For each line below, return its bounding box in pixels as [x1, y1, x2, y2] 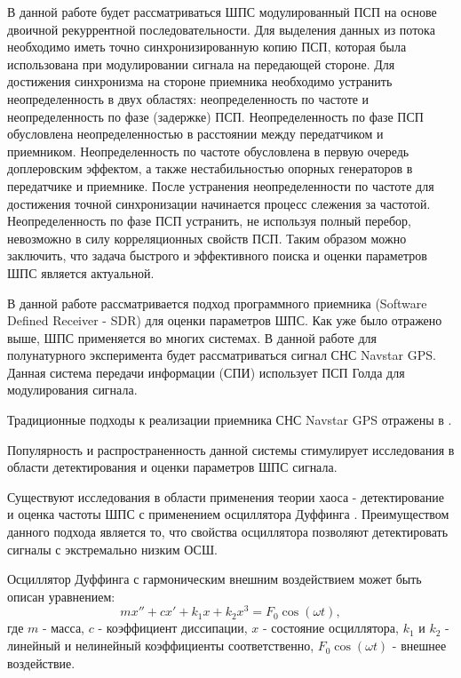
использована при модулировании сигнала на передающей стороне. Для [7, 54, 395, 73]
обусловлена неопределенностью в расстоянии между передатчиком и [7, 124, 384, 143]
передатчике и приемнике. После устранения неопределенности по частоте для [7, 176, 434, 195]
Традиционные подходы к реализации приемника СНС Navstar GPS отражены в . [7, 411, 452, 429]
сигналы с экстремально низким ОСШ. [7, 539, 218, 558]
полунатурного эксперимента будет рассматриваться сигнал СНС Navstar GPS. [7, 346, 436, 364]
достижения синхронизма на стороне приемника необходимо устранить [7, 72, 393, 91]
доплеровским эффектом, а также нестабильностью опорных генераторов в [7, 159, 413, 178]
